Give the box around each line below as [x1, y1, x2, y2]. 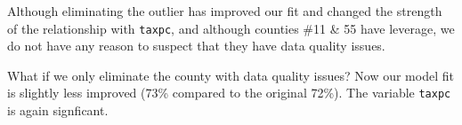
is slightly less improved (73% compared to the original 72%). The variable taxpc [7, 83, 451, 102]
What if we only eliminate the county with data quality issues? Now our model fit [7, 66, 454, 84]
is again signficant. [7, 101, 109, 120]
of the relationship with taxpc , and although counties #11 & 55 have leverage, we [7, 19, 455, 37]
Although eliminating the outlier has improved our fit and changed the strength [7, 2, 442, 20]
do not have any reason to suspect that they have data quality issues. [7, 36, 385, 55]
